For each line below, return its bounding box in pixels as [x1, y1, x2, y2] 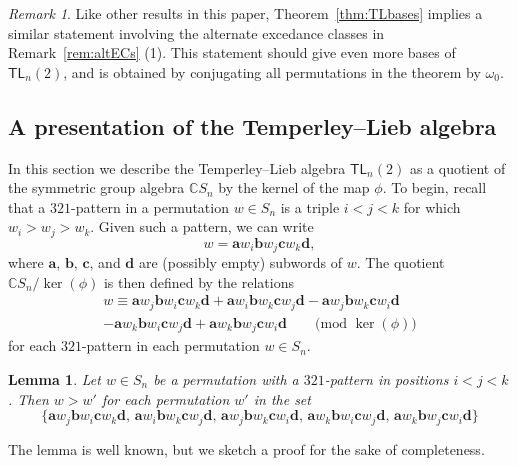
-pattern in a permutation [71, 196, 229, 217]
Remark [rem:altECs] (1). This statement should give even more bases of [8, 42, 456, 63]
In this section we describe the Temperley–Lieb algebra [8, 157, 346, 178]
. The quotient [356, 252, 445, 273]
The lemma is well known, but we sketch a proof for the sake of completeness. [8, 438, 485, 459]
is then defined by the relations [103, 271, 294, 292]
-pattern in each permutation [81, 335, 260, 356]
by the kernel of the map [218, 177, 370, 198]
